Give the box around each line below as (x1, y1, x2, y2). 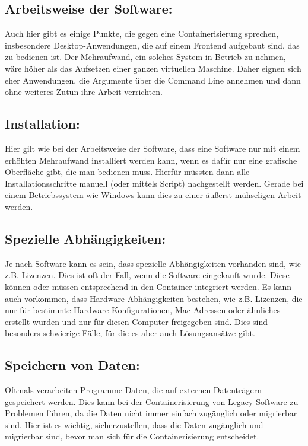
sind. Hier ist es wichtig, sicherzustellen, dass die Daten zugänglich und (5, 418, 263, 431)
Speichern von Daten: (5, 356, 140, 374)
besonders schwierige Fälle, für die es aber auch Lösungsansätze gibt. (5, 327, 255, 339)
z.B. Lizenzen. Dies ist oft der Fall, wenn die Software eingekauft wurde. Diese (5, 269, 290, 281)
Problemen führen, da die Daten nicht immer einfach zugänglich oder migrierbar (5, 407, 297, 419)
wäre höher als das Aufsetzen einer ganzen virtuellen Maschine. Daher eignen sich (5, 62, 301, 74)
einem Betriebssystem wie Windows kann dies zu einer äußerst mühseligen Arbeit (5, 189, 301, 201)
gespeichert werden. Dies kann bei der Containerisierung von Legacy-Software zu (5, 395, 299, 407)
